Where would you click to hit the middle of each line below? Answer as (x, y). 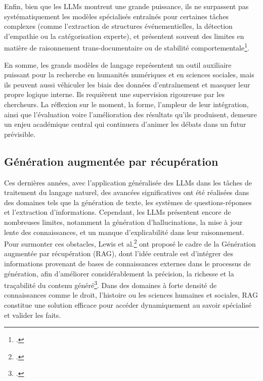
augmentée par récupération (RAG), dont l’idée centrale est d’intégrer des (119, 253)
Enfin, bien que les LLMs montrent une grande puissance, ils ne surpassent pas (126, 6)
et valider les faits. (33, 315)
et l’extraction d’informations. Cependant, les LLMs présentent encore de (118, 212)
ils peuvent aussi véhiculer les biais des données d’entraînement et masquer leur (127, 84)
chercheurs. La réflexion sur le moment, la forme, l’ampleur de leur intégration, (126, 104)
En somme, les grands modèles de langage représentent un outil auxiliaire (118, 64)
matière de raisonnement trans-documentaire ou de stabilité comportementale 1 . (127, 47)
